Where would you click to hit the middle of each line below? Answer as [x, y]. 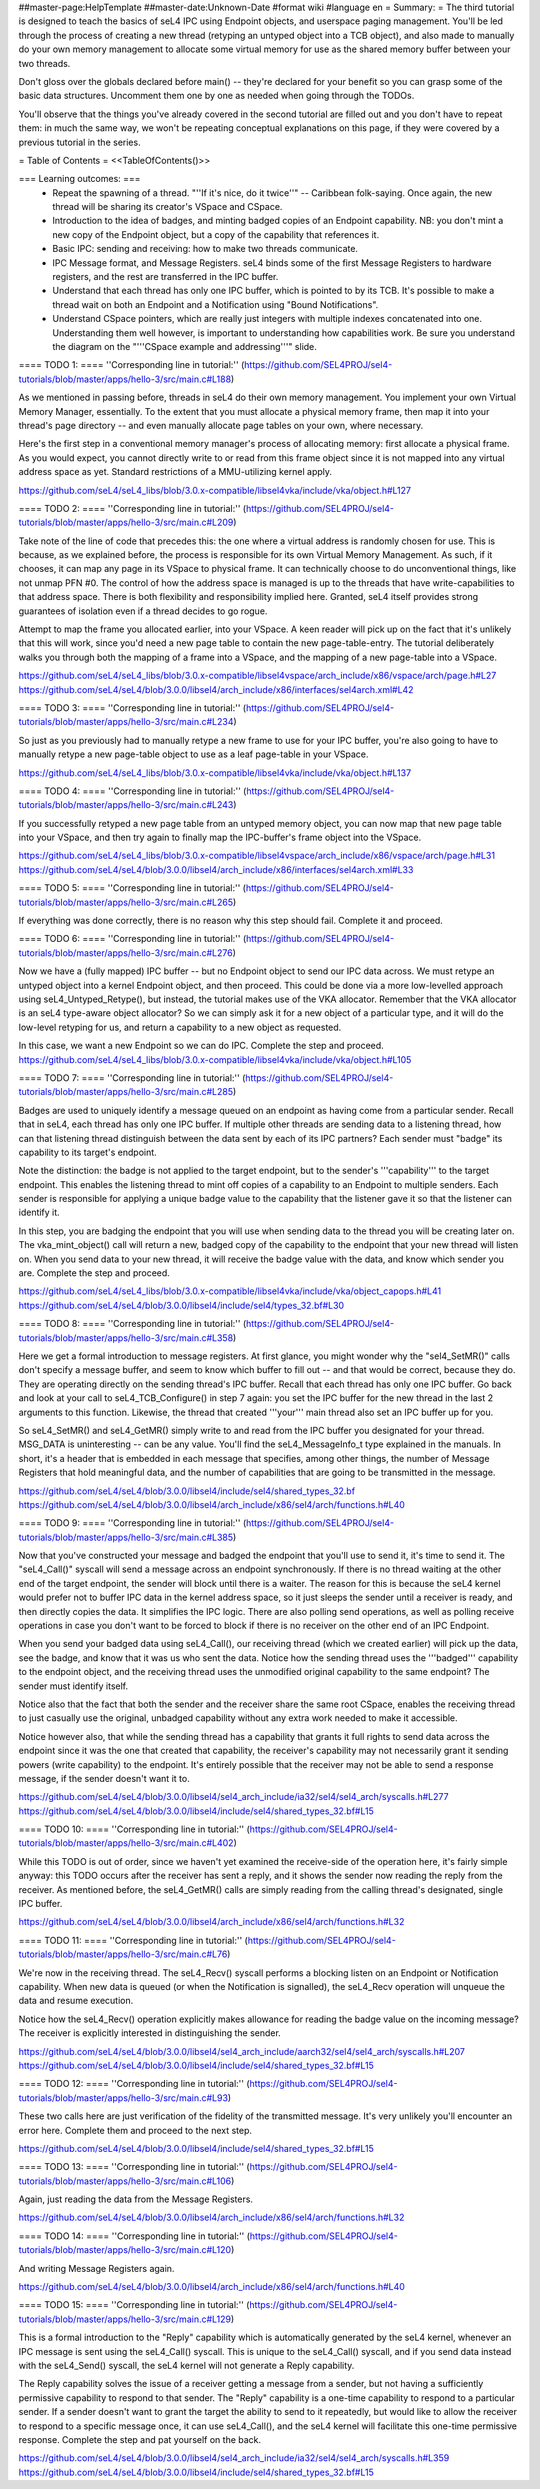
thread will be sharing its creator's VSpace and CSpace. [167, 207]
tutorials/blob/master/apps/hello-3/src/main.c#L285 [126, 1092]
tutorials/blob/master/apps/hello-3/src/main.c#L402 [126, 1843]
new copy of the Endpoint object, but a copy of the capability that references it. [216, 234]
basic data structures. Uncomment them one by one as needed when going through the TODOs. [216, 96]
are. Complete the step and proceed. [94, 1273]
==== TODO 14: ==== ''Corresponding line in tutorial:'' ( [134, 2236]
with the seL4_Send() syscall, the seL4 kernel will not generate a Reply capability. [186, 2365]
